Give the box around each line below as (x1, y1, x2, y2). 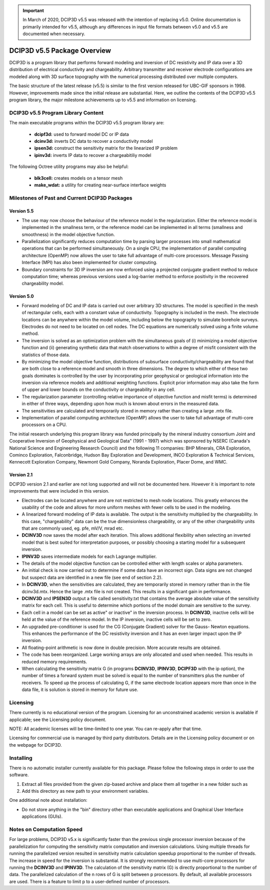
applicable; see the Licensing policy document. (9, 717, 106, 723)
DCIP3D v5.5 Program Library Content (9, 109, 103, 116)
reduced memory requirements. (21, 658, 87, 664)
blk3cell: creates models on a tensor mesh (34, 175, 123, 181)
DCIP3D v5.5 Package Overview (9, 46, 111, 55)
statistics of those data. (21, 351, 70, 358)
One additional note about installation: (9, 797, 87, 803)
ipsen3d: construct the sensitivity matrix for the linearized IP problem (34, 145, 177, 151)
